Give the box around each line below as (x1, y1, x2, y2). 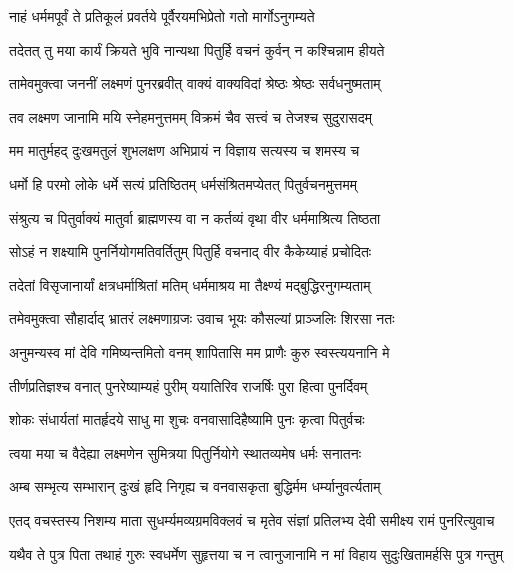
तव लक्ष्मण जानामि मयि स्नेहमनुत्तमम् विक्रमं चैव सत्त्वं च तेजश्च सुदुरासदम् (9, 106, 372, 127)
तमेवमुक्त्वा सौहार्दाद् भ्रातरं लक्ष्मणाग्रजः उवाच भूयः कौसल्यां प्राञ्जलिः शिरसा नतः (9, 308, 395, 329)
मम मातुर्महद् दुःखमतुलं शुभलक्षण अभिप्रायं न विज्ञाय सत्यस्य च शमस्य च (9, 140, 360, 161)
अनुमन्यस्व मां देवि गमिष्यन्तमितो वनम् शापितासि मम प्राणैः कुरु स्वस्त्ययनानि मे (9, 341, 390, 362)
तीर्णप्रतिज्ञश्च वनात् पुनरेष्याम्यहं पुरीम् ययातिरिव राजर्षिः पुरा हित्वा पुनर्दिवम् (9, 375, 368, 396)
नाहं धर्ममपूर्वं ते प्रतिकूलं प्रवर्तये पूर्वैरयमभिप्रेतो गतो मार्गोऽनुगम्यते (9, 6, 315, 26)
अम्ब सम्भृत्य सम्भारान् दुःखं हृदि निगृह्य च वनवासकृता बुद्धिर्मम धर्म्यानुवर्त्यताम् (9, 476, 381, 497)
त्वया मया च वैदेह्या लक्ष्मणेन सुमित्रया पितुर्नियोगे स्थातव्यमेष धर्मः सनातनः (9, 442, 362, 463)
